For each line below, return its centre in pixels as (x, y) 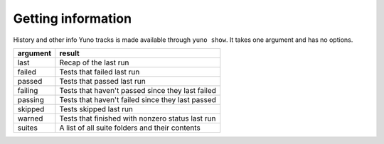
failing (28, 90)
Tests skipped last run (96, 109)
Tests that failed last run (100, 72)
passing (31, 99)
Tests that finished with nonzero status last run (138, 118)
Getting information (72, 18)
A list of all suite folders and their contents (130, 128)
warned (30, 118)
